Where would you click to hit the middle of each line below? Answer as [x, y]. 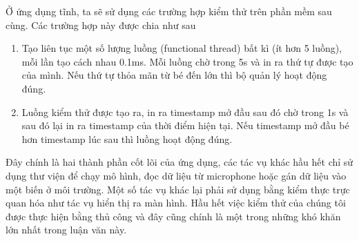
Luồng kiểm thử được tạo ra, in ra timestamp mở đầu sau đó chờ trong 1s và [185, 112]
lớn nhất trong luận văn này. [66, 230]
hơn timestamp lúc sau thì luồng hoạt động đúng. [127, 138]
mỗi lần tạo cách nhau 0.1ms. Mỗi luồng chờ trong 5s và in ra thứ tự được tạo [187, 61]
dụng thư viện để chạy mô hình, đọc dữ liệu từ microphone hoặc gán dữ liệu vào [176, 175]
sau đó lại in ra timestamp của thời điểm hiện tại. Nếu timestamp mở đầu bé [185, 125]
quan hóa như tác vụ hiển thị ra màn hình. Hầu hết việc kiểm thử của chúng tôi [176, 203]
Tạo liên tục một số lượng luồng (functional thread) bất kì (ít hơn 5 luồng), [182, 48]
